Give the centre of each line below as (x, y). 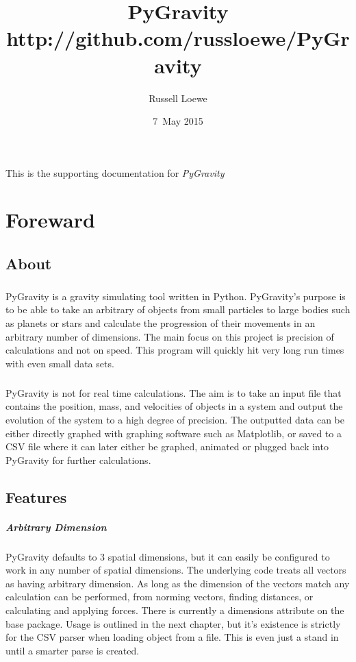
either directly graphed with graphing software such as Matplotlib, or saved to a (174, 433)
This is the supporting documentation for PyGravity (115, 172)
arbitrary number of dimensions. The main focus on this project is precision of (170, 336)
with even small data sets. (60, 363)
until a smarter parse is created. (73, 650)
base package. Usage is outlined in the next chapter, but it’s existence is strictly (173, 623)
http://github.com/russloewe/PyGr (178, 38)
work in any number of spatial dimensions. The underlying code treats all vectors (176, 570)
